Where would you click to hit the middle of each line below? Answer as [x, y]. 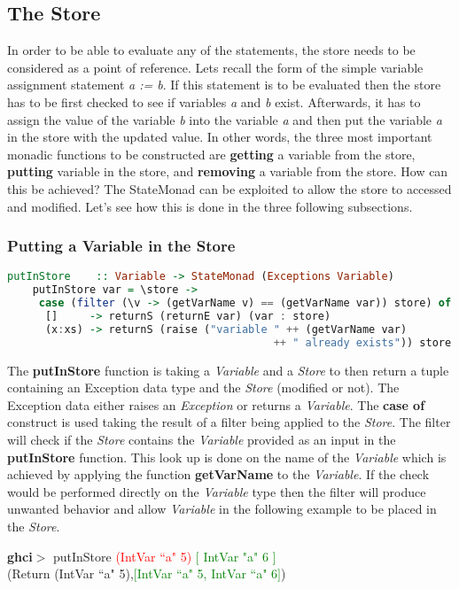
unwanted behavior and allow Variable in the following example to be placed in [222, 509]
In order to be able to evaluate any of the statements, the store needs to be [211, 50]
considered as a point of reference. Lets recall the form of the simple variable [215, 67]
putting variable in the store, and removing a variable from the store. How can [228, 171]
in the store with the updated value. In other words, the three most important [220, 137]
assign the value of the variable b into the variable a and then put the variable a [225, 119]
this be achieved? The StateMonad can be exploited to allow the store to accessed [229, 188]
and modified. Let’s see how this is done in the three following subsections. [210, 206]
